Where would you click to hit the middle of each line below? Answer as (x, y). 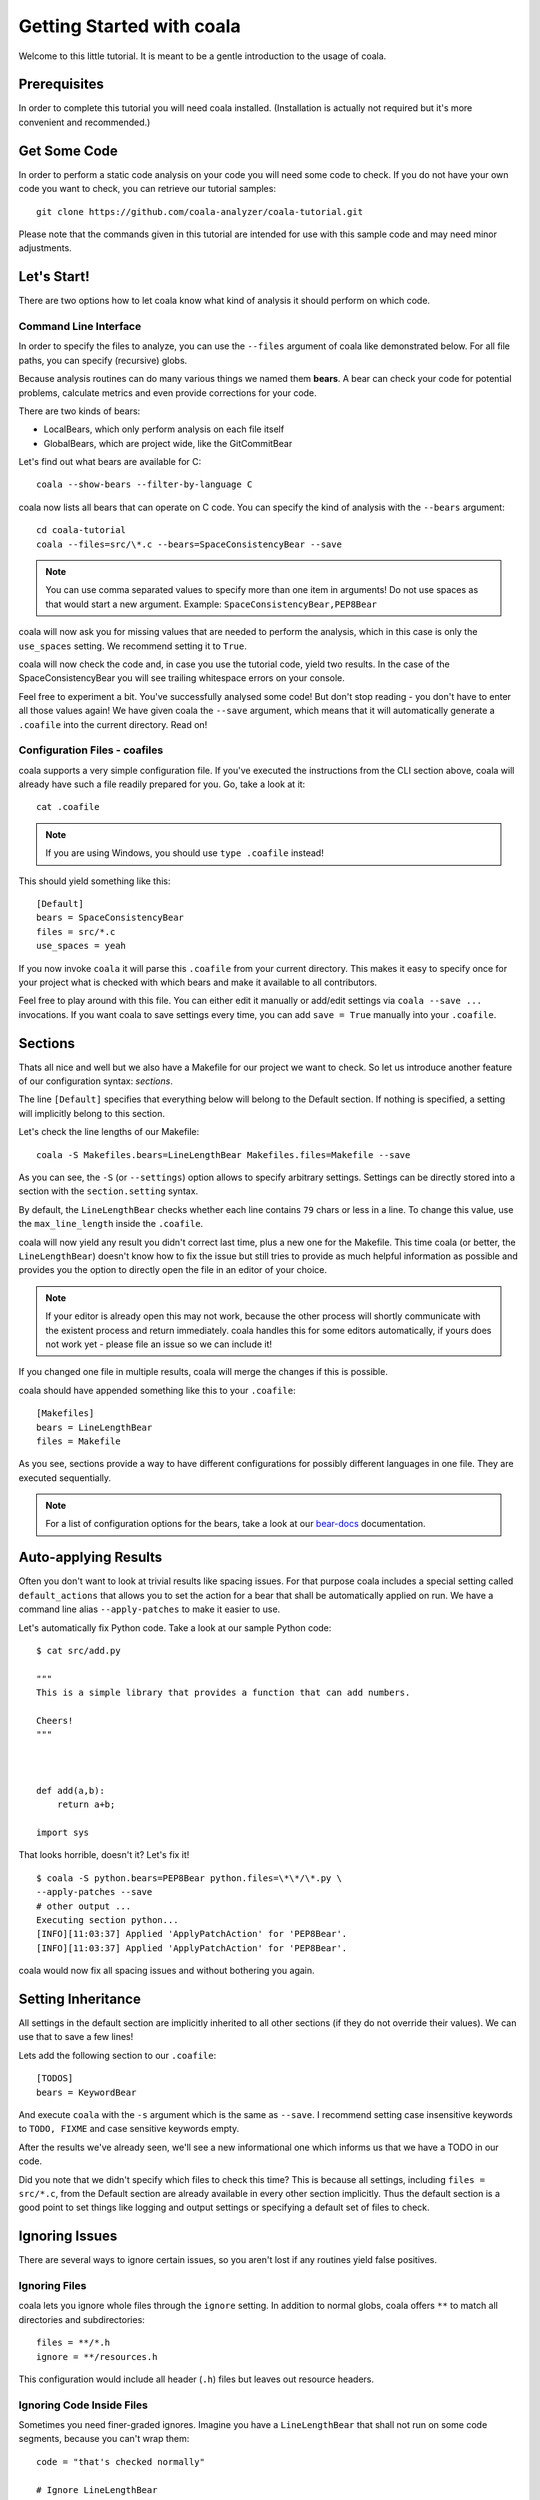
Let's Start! (54, 276)
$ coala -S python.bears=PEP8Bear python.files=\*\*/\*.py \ (189, 1878)
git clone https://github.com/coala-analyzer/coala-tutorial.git (200, 211)
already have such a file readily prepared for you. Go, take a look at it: (162, 784)
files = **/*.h (73, 2343)
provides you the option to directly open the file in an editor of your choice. (172, 1270)
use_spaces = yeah (81, 946)
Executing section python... (107, 1919)
